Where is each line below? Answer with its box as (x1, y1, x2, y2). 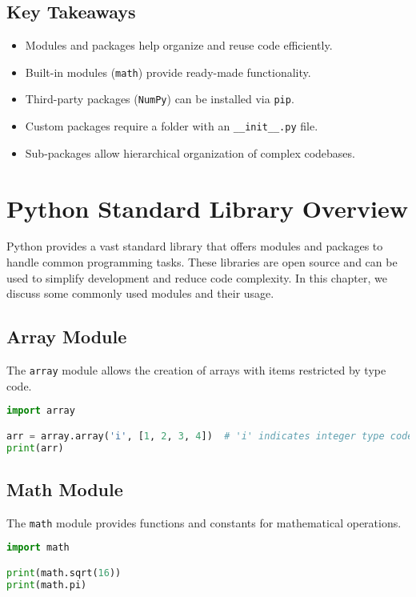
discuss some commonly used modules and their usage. (6, 285, 274, 302)
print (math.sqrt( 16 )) (6, 567, 122, 579)
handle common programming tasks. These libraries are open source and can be (6, 254, 398, 270)
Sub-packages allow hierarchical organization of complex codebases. (25, 144, 355, 161)
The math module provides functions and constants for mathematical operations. (6, 514, 402, 531)
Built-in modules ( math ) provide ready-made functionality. (25, 63, 311, 80)
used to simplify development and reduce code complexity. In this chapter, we (6, 269, 387, 286)
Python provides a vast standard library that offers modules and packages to (6, 238, 383, 254)
